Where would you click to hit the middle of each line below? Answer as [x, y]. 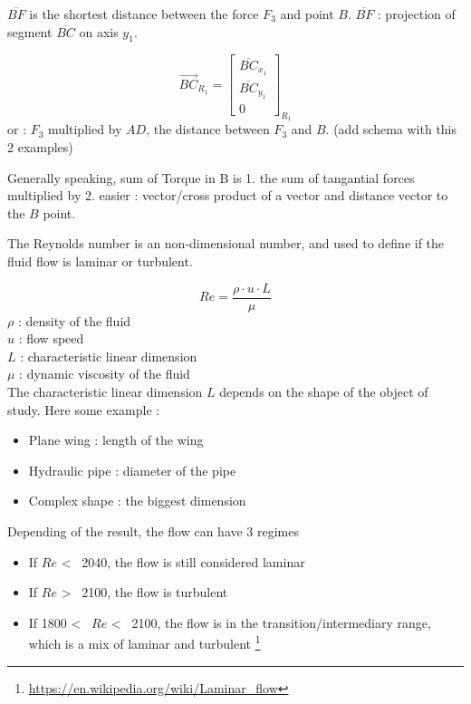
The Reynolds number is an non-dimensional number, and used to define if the [226, 243]
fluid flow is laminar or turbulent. [100, 260]
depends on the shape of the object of [324, 391]
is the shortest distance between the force [144, 14]
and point [307, 14]
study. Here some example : [84, 409]
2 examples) [40, 147]
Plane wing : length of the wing [116, 440]
